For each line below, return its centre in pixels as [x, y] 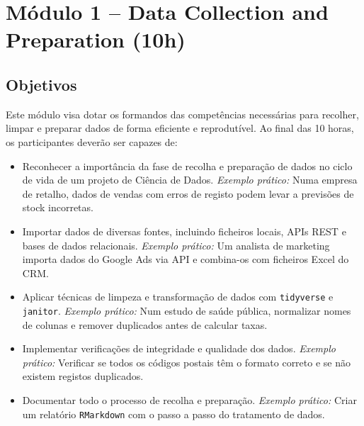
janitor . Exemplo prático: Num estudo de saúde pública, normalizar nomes [187, 310]
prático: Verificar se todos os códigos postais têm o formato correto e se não [186, 362]
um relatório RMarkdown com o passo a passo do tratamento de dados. [174, 414]
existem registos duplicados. [83, 376]
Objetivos [41, 84]
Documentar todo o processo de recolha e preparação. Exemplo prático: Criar [189, 399]
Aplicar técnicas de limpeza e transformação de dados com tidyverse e [178, 297]
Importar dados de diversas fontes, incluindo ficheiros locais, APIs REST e [184, 231]
